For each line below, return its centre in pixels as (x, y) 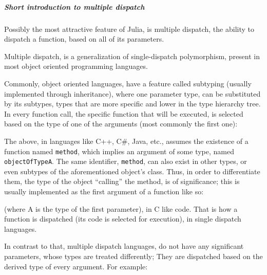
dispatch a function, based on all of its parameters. (84, 39)
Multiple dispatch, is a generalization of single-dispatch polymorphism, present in (132, 56)
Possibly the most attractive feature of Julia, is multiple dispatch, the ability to (129, 29)
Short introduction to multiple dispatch (74, 6)
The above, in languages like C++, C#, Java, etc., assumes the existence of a (126, 141)
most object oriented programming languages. (76, 66)
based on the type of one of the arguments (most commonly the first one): (121, 124)
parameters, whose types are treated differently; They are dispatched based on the (133, 256)
